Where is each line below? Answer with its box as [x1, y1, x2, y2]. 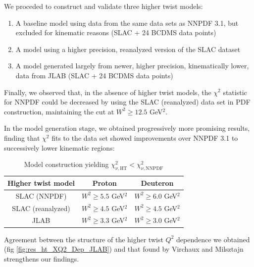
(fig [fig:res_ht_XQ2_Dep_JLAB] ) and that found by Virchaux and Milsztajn [4, 244, 244, 254]
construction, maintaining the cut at [4, 106, 114, 116]
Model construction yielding [24, 159, 109, 169]
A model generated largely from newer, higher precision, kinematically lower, [15, 60, 249, 71]
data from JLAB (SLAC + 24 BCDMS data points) [15, 70, 173, 80]
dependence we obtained [176, 234, 250, 244]
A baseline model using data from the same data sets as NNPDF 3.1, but [15, 17, 239, 28]
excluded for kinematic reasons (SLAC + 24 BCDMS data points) [15, 27, 216, 38]
